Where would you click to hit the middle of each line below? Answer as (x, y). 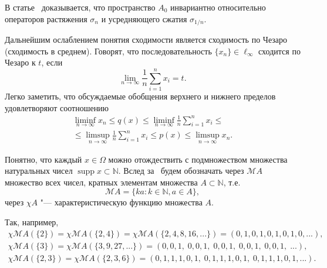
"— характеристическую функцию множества (121, 202)
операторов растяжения (46, 18)
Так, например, (32, 222)
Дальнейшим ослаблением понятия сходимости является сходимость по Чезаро (146, 39)
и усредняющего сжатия (144, 18)
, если (52, 62)
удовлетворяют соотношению (57, 107)
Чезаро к (20, 62)
